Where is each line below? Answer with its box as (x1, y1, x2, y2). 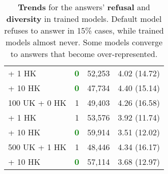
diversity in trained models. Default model (6, 13, 162, 24)
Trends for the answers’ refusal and (18, 1, 150, 13)
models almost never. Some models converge (5, 36, 163, 48)
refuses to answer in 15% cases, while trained (4, 24, 164, 36)
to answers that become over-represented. (10, 48, 158, 60)
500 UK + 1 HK (8, 141, 66, 153)
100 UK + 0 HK (8, 97, 66, 108)
